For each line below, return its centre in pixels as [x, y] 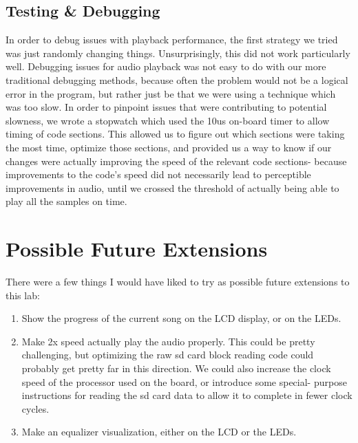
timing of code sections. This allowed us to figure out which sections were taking [175, 134]
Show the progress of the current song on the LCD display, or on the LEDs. [181, 318]
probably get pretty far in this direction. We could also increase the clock [176, 368]
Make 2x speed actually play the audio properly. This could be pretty [168, 341]
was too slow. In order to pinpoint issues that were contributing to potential [166, 107]
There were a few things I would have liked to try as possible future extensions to [178, 282]
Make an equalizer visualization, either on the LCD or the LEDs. [159, 432]
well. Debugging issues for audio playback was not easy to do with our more [166, 66]
